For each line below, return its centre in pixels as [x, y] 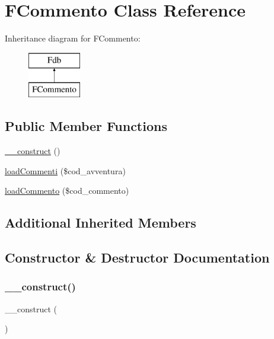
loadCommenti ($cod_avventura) [65, 170]
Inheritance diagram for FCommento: [73, 38]
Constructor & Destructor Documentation [137, 258]
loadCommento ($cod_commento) [67, 191]
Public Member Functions [86, 126]
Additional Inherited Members [101, 223]
